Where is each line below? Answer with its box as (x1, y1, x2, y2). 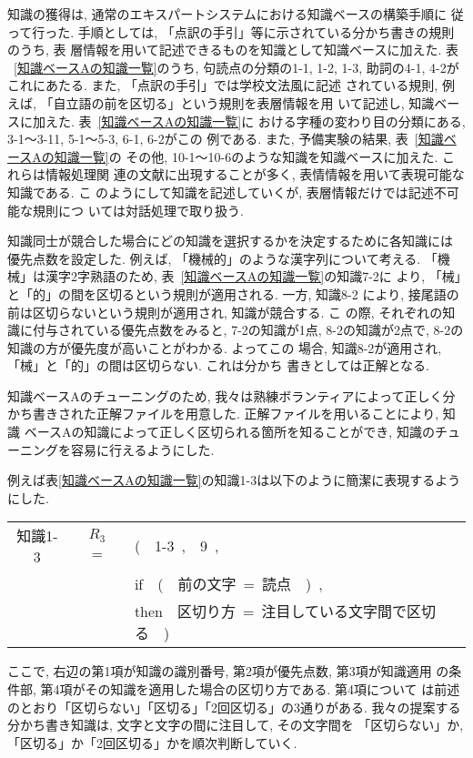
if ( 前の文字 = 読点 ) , (134, 573, 323, 595)
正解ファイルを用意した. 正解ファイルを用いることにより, (96, 404, 439, 423)
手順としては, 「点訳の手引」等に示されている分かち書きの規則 (77, 22, 455, 41)
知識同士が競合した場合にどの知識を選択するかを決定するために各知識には (7, 231, 453, 250)
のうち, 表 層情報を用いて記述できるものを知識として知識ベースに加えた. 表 (7, 40, 458, 59)
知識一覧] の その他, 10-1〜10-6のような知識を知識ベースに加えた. (54, 147, 438, 166)
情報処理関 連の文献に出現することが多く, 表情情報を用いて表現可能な (45, 165, 465, 184)
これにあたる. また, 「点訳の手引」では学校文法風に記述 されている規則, (7, 76, 438, 95)
